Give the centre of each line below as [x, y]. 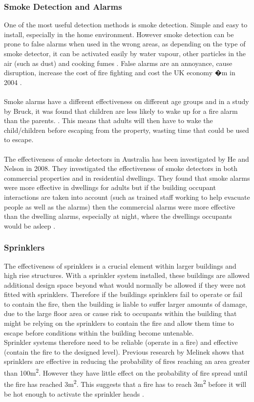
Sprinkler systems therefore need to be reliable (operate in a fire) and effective [121, 342]
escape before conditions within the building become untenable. [99, 332]
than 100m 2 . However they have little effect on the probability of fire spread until [126, 372]
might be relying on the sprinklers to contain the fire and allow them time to [119, 323]
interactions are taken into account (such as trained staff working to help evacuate [127, 197]
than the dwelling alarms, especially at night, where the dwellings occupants [118, 216]
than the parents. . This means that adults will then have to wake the [108, 120]
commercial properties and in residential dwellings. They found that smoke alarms [127, 178]
